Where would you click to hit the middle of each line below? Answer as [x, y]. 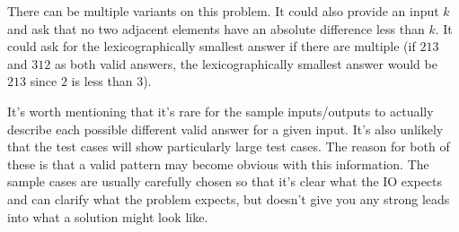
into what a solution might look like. [108, 216]
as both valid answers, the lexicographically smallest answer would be [246, 63]
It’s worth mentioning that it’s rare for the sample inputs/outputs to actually [221, 111]
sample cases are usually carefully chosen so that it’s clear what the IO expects [225, 181]
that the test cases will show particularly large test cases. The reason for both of [229, 146]
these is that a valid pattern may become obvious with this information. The [218, 163]
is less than [102, 81]
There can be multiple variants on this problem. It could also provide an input [223, 11]
